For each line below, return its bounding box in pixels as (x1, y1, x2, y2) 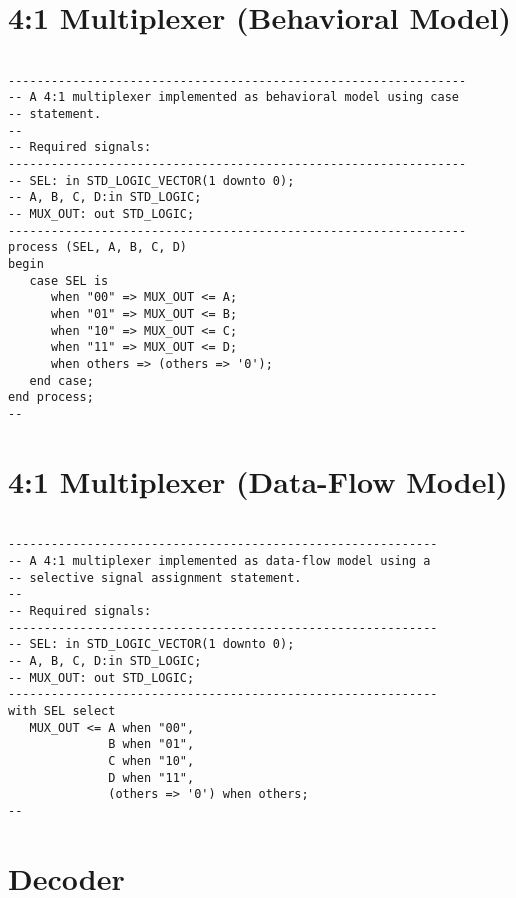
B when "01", (108, 737, 195, 752)
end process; (8, 390, 94, 405)
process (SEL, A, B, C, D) (8, 240, 187, 255)
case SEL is (29, 273, 109, 288)
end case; (29, 373, 94, 388)
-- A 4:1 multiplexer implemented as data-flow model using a (8, 554, 431, 568)
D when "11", (108, 770, 195, 785)
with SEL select (8, 703, 116, 718)
